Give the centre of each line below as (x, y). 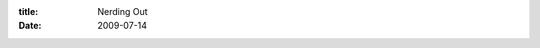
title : (28, 11)
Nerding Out (123, 11)
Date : (30, 26)
